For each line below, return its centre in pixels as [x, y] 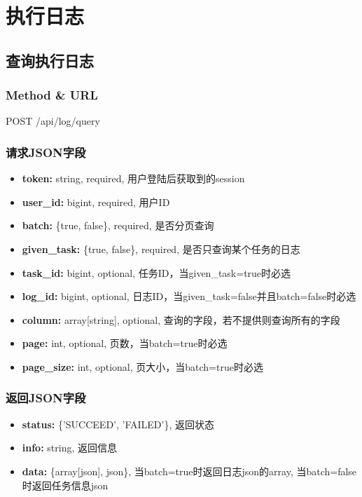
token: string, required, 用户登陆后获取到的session [133, 178]
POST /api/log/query [53, 121]
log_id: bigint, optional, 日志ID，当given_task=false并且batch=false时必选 [189, 296]
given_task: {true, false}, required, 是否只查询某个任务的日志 [161, 248]
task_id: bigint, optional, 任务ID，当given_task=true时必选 [156, 272]
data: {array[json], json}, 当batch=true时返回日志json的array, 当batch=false [189, 471]
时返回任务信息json [65, 485]
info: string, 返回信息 [69, 448]
